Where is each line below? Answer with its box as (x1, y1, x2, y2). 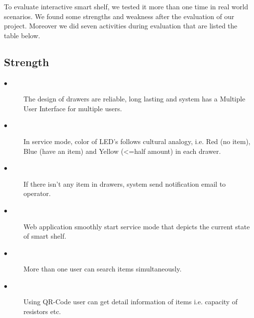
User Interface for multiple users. (23, 103, 122, 113)
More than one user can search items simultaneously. (23, 264, 182, 274)
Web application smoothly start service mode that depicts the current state (23, 221, 250, 231)
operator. (23, 188, 51, 198)
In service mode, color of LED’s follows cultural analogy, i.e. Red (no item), (23, 136, 251, 146)
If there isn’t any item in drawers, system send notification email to (23, 178, 226, 189)
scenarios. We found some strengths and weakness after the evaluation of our (4, 11, 234, 21)
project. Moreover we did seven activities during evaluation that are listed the (4, 21, 237, 31)
